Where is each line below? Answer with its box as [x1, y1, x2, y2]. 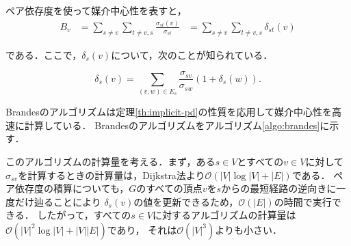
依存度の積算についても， [14, 181, 129, 195]
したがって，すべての [37, 208, 131, 222]
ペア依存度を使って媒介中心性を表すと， [5, 3, 187, 17]
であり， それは [107, 222, 177, 236]
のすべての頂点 [136, 181, 203, 195]
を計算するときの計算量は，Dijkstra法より [18, 167, 205, 182]
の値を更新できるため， [133, 194, 239, 208]
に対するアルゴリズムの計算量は [153, 208, 296, 222]
